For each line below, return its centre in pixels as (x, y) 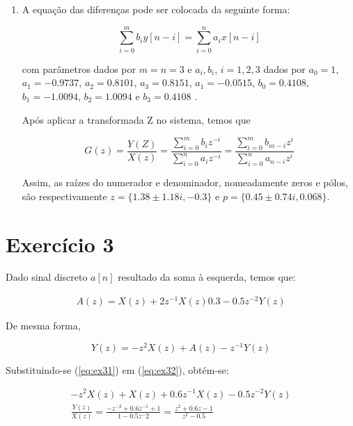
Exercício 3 (60, 244)
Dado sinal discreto (47, 277)
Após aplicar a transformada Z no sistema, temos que (136, 119)
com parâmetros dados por (79, 68)
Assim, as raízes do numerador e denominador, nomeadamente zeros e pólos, (185, 182)
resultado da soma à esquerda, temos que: (207, 277)
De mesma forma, (43, 326)
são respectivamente (64, 196)
